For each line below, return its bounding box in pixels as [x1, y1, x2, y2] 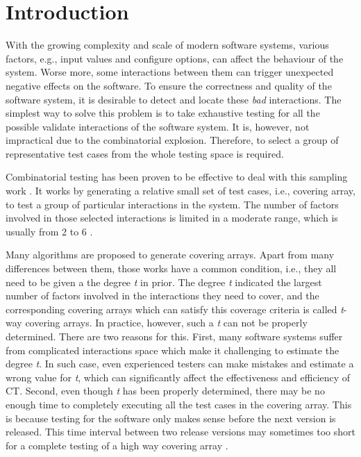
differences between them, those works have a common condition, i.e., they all [6, 261, 337, 276]
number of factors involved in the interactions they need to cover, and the [6, 288, 319, 303]
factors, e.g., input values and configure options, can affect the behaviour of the [6, 51, 344, 65]
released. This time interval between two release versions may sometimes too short [6, 424, 355, 439]
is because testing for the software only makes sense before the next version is [6, 410, 336, 425]
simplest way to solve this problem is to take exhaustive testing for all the [6, 106, 320, 120]
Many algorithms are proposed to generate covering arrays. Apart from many [6, 247, 335, 262]
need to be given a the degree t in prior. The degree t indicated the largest [6, 274, 322, 289]
